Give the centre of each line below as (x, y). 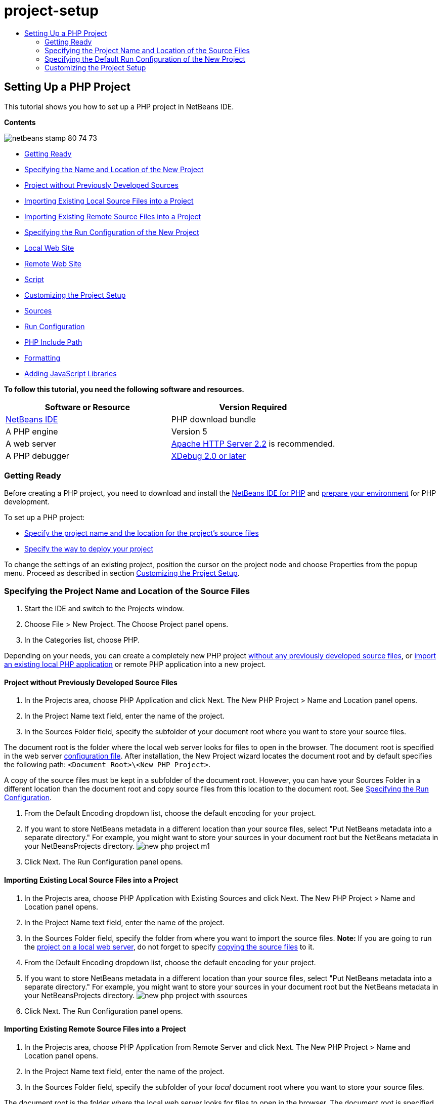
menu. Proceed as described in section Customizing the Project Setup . (122, 573)
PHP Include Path (53, 342)
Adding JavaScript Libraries (71, 373)
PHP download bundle (213, 419)
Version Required (253, 407)
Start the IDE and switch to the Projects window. (104, 609)
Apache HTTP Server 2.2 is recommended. (253, 443)
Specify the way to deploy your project (89, 549)
